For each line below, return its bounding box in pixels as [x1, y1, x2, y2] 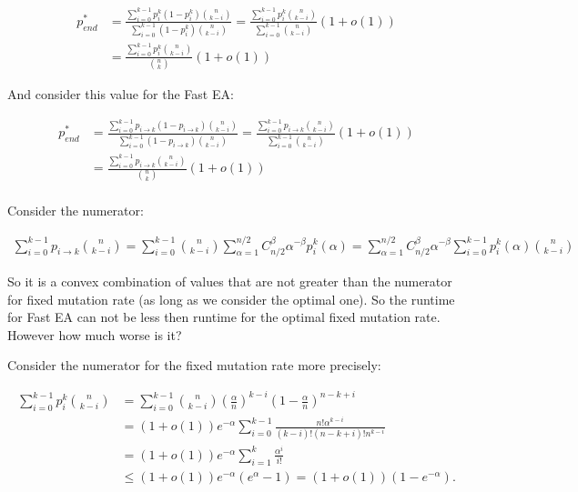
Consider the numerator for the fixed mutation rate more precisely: [7, 356, 381, 375]
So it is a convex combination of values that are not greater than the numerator [7, 272, 452, 290]
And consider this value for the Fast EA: [7, 84, 234, 103]
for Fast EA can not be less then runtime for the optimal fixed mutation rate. [7, 307, 441, 326]
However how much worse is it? [7, 325, 182, 344]
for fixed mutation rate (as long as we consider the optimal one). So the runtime [7, 289, 455, 308]
